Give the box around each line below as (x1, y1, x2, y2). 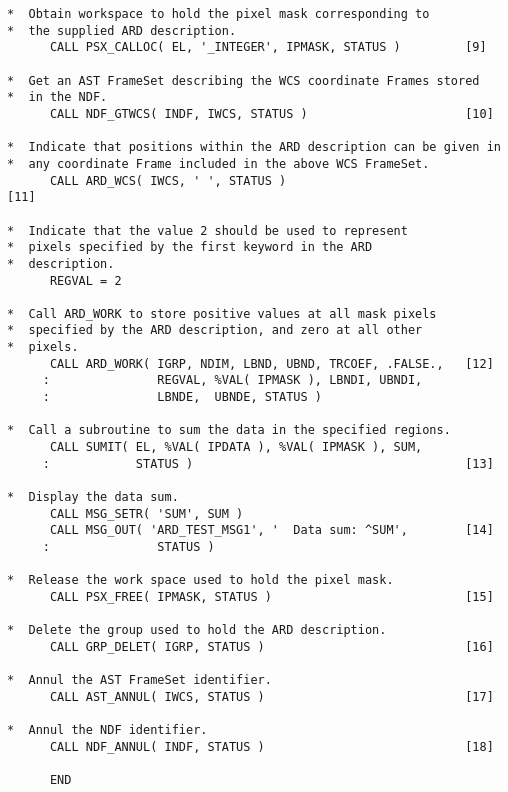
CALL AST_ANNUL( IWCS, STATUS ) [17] (49, 689, 494, 704)
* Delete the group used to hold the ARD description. (7, 623, 387, 638)
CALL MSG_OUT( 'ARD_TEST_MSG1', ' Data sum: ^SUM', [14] (49, 523, 494, 538)
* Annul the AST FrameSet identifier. (7, 673, 272, 688)
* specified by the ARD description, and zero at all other (7, 323, 423, 338)
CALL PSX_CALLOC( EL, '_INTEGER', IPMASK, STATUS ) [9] (49, 40, 487, 55)
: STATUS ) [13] (42, 456, 494, 471)
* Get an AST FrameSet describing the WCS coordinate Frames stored (7, 73, 480, 88)
